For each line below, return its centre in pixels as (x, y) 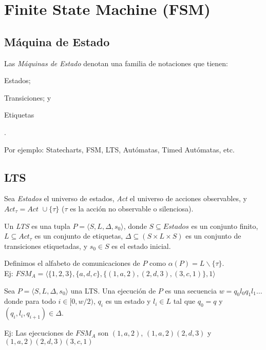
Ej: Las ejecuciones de (39, 333)
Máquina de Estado (57, 41)
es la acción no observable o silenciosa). (132, 208)
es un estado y (128, 301)
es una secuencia (191, 290)
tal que (184, 301)
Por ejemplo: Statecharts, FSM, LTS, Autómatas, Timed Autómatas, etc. (119, 149)
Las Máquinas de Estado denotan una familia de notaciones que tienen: (116, 63)
